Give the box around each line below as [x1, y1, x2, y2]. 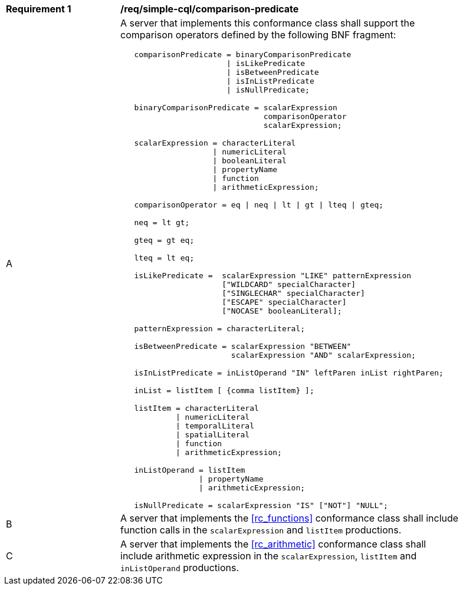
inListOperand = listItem [134, 466, 245, 474]
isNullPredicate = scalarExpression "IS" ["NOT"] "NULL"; [134, 501, 388, 510]
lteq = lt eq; [134, 253, 195, 262]
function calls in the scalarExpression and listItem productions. [120, 524, 402, 536]
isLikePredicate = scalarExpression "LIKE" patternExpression [134, 271, 412, 280]
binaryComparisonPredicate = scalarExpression [134, 103, 337, 112]
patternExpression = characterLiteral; [134, 324, 306, 333]
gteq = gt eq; [134, 236, 195, 245]
